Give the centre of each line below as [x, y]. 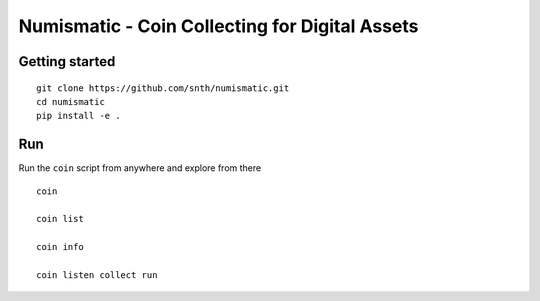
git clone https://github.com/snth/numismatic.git [163, 88]
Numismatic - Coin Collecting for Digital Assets [218, 26]
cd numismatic [70, 101]
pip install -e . [78, 116]
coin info [60, 247]
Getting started [67, 61]
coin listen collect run [97, 274]
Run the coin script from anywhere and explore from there [140, 168]
